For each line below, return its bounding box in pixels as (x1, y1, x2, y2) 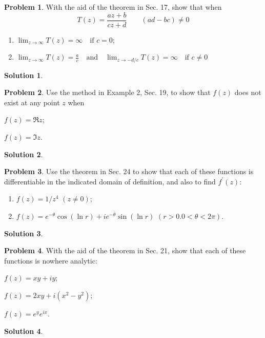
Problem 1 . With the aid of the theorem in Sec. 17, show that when (4, 2, 222, 12)
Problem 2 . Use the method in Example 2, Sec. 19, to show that (4, 87, 211, 98)
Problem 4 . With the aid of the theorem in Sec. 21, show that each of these (4, 245, 246, 256)
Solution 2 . (4, 148, 43, 159)
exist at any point (4, 97, 60, 107)
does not (234, 87, 261, 98)
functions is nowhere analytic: (4, 255, 97, 266)
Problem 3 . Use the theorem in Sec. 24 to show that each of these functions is (4, 166, 254, 177)
